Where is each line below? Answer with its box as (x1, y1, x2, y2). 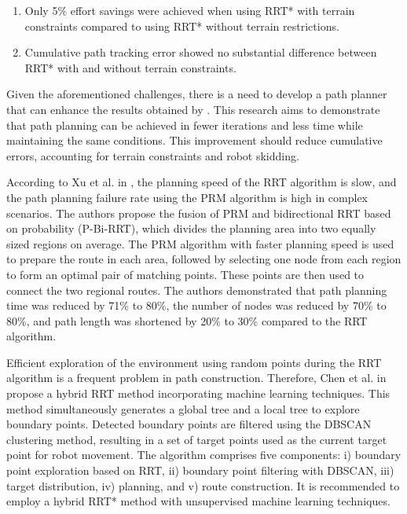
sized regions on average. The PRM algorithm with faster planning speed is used (6, 235, 394, 251)
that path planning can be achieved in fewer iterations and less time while (6, 116, 363, 133)
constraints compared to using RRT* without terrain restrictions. (24, 17, 339, 34)
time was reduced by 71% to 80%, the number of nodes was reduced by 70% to (6, 297, 387, 314)
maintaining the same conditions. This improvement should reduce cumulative (6, 132, 383, 149)
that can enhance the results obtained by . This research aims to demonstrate (6, 101, 380, 117)
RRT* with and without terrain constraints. (24, 59, 236, 75)
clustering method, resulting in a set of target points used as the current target (6, 431, 387, 447)
